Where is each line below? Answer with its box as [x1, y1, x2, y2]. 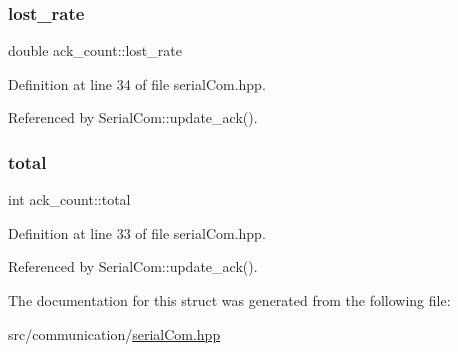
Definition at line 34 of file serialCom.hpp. [8, 73, 266, 94]
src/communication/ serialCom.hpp [8, 323, 221, 344]
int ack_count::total [8, 189, 131, 210]
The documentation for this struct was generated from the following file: [8, 290, 451, 310]
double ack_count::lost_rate [8, 40, 182, 61]
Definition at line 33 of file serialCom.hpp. [8, 222, 266, 243]
